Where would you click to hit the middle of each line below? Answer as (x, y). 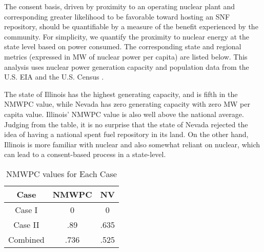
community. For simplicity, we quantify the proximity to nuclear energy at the (127, 36)
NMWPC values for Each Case (62, 173)
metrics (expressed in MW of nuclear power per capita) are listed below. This (126, 56)
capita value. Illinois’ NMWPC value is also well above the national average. (124, 114)
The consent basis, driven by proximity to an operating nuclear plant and (119, 6)
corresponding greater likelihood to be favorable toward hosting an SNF (117, 16)
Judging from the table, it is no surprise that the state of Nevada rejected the (126, 124)
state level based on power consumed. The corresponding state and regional (123, 46)
